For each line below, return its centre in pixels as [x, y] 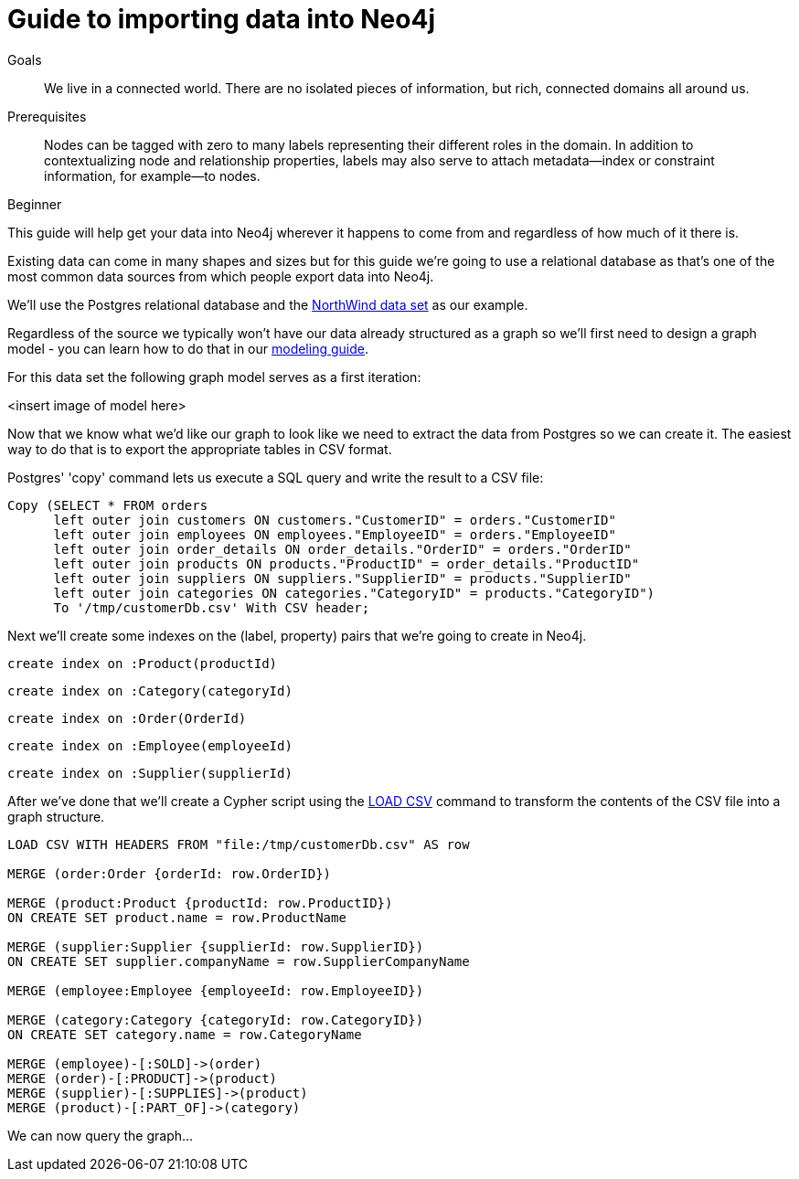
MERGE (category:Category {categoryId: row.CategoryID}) [216, 1020]
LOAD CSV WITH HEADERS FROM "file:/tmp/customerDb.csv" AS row [239, 844]
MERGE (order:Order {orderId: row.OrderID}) [170, 873]
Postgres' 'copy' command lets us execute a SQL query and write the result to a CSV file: [276, 477]
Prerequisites [47, 116]
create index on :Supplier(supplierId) [150, 773]
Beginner [35, 204]
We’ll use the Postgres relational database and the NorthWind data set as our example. [268, 304]
